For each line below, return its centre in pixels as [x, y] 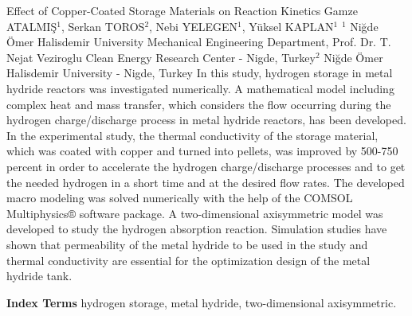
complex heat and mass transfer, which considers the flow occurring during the [199, 104]
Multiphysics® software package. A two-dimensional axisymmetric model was [195, 213]
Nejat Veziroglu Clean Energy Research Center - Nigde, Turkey [161, 57]
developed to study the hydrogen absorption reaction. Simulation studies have [197, 229]
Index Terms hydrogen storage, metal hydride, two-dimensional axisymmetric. [202, 302]
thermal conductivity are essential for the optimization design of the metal [188, 260]
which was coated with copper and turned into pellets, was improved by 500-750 [202, 151]
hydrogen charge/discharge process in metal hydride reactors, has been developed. [206, 120]
